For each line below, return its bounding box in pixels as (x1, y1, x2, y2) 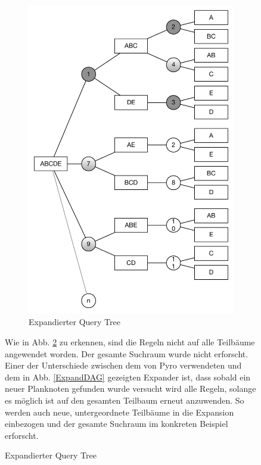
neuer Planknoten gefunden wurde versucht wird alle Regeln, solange (5, 382, 256, 395)
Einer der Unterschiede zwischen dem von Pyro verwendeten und (5, 359, 242, 372)
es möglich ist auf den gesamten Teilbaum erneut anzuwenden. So (5, 394, 244, 406)
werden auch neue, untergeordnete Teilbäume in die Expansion (5, 405, 234, 418)
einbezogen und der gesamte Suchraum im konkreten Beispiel (5, 417, 228, 430)
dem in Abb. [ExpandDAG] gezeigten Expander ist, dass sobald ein (5, 370, 251, 383)
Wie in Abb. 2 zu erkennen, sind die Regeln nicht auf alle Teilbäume (5, 335, 255, 348)
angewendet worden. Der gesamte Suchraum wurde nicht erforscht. (5, 347, 248, 360)
